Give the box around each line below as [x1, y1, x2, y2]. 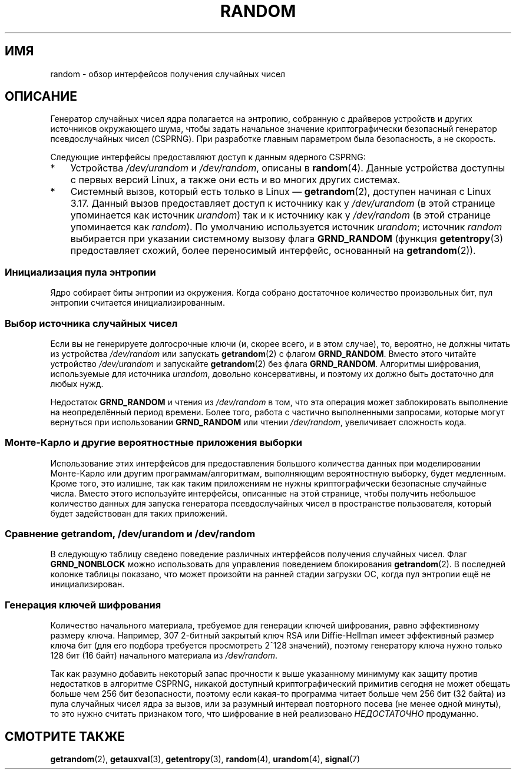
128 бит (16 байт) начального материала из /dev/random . [50, 650, 278, 661]
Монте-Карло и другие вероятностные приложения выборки [5, 436, 302, 449]
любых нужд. [50, 378, 104, 389]
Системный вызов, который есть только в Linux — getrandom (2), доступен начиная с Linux [70, 186, 491, 198]
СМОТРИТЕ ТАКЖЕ [5, 729, 125, 744]
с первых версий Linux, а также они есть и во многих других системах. [70, 174, 401, 186]
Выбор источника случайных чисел [5, 317, 178, 329]
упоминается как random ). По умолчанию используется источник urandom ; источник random [70, 221, 502, 233]
